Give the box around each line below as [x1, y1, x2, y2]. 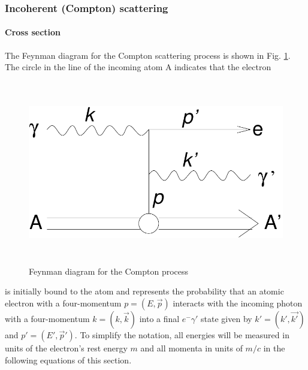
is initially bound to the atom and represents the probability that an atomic [5, 285, 284, 297]
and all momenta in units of [140, 341, 243, 354]
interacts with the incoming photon [173, 296, 303, 309]
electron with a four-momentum [5, 296, 122, 309]
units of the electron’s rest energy [5, 341, 128, 354]
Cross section [5, 26, 61, 38]
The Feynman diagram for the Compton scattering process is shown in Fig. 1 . [5, 49, 291, 61]
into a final [139, 312, 180, 324]
